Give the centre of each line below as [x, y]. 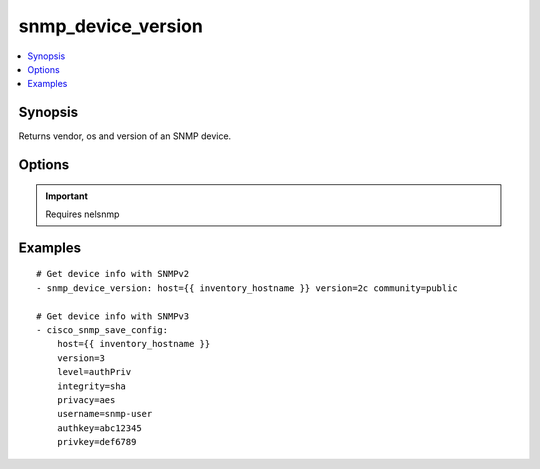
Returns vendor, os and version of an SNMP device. [125, 136]
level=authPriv [94, 372]
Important [67, 196]
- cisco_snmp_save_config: [102, 330]
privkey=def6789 [96, 442]
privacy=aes [86, 399]
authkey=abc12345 [99, 428]
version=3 [80, 358]
